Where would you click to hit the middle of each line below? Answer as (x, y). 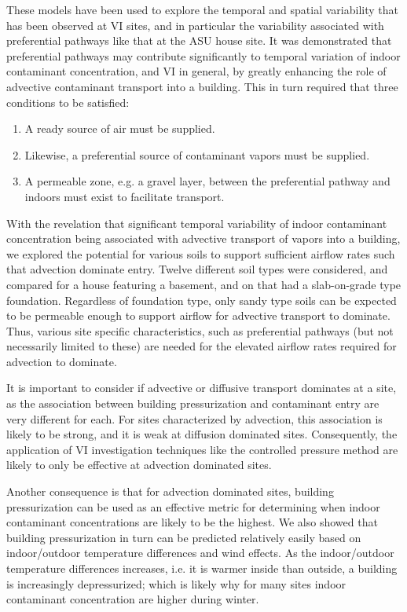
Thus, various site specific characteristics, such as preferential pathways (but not (200, 330)
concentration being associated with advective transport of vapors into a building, (203, 238)
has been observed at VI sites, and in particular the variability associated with (195, 25)
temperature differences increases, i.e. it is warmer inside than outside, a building (202, 568)
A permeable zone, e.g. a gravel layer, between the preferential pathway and (207, 181)
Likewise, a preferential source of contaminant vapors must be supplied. (197, 154)
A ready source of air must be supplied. (120, 128)
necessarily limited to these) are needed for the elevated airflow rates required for (202, 346)
